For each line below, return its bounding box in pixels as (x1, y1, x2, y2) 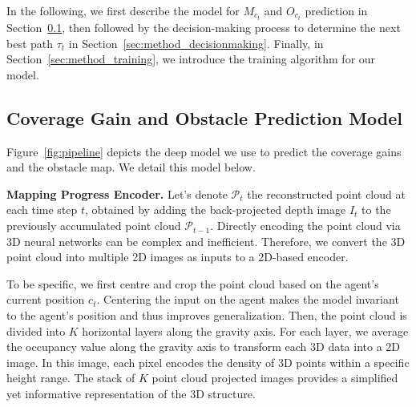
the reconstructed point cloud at (247, 185, 406, 202)
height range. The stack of (6, 369, 135, 386)
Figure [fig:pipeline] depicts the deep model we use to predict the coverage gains (6, 143, 402, 159)
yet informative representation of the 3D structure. (6, 385, 256, 401)
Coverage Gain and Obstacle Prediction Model (6, 105, 403, 130)
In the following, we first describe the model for (6, 2, 240, 18)
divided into (6, 322, 66, 339)
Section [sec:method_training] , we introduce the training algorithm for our (6, 50, 376, 67)
